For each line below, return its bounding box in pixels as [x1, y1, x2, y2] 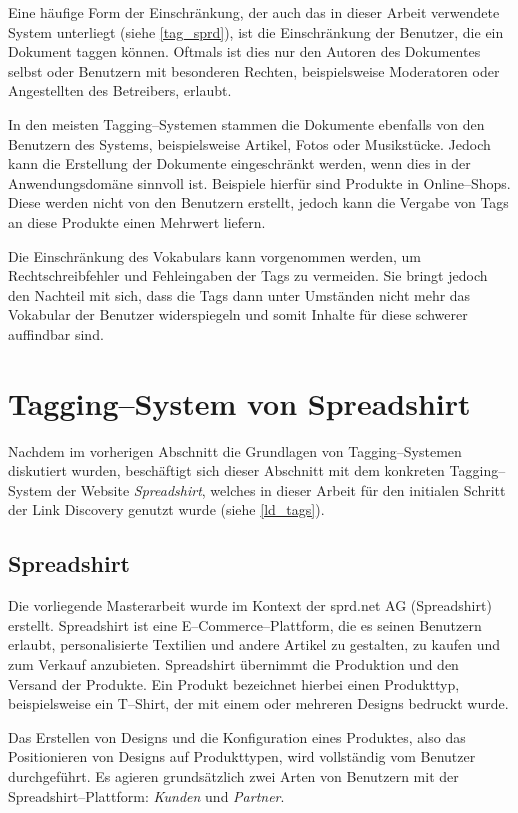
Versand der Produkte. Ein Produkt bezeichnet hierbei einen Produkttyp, [8, 673, 460, 694]
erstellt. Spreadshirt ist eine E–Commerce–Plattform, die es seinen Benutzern [8, 614, 482, 635]
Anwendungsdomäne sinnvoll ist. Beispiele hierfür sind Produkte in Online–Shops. [8, 172, 511, 193]
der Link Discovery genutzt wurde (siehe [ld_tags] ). [8, 499, 325, 520]
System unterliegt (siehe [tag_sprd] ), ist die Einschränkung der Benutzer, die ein [8, 21, 504, 42]
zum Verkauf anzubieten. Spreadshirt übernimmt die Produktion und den [8, 653, 459, 674]
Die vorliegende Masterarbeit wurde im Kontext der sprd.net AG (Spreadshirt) [8, 595, 492, 616]
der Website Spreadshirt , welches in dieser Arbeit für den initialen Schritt [56, 479, 506, 500]
